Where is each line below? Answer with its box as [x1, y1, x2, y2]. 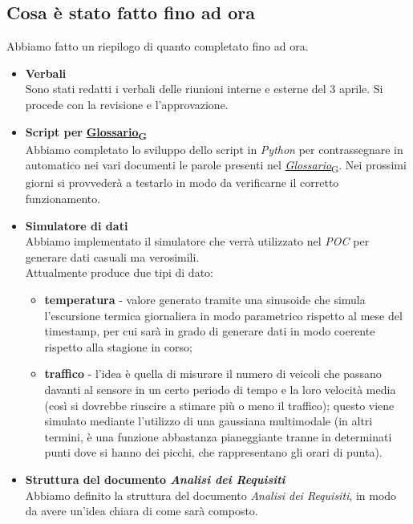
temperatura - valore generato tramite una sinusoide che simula [44, 290, 366, 307]
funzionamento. [25, 190, 101, 207]
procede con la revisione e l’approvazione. [25, 95, 229, 112]
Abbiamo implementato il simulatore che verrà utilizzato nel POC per [25, 233, 370, 250]
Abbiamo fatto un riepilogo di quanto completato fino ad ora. [6, 38, 309, 55]
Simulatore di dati [25, 217, 128, 234]
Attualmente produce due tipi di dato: [25, 264, 213, 281]
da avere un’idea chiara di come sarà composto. [25, 502, 258, 519]
